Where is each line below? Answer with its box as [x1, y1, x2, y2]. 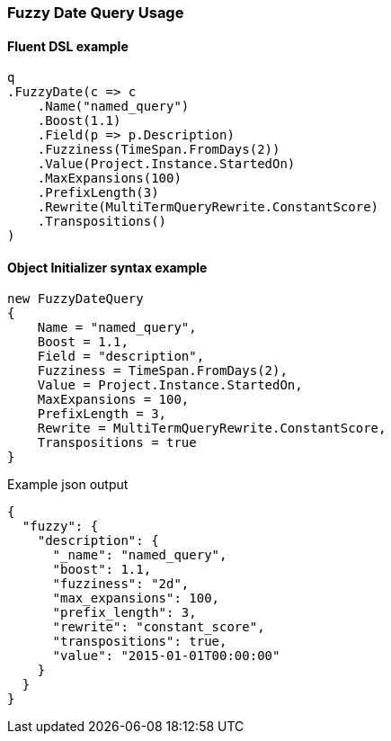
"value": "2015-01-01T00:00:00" [52, 648, 280, 664]
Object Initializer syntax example [7, 259, 208, 275]
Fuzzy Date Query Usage [7, 4, 184, 22]
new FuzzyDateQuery [7, 291, 144, 307]
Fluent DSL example [7, 38, 129, 54]
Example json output [7, 477, 129, 493]
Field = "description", [37, 349, 205, 364]
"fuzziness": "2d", [52, 576, 190, 592]
